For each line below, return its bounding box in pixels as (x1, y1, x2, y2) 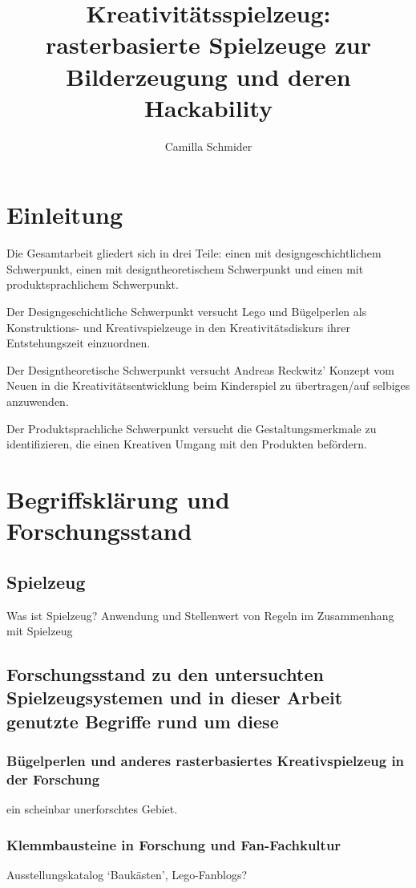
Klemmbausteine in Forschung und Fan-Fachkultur (6, 834, 341, 854)
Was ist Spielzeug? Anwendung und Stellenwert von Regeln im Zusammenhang (6, 606, 394, 623)
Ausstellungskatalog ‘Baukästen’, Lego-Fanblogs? (6, 866, 248, 883)
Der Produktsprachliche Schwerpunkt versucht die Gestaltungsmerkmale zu (6, 420, 377, 436)
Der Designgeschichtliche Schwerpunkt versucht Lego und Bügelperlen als (6, 303, 367, 319)
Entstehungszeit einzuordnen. (6, 335, 151, 351)
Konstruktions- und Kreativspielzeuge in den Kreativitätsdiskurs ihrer (6, 318, 350, 335)
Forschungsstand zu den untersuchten (6, 662, 324, 687)
